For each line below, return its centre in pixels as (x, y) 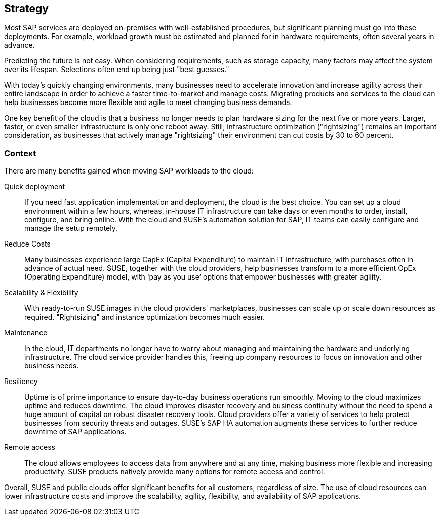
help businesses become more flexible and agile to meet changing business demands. (148, 102)
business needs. (52, 366)
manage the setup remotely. (71, 228)
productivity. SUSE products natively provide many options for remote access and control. (175, 472)
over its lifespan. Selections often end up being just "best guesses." (117, 70)
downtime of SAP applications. (75, 432)
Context (20, 153)
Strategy (26, 8)
